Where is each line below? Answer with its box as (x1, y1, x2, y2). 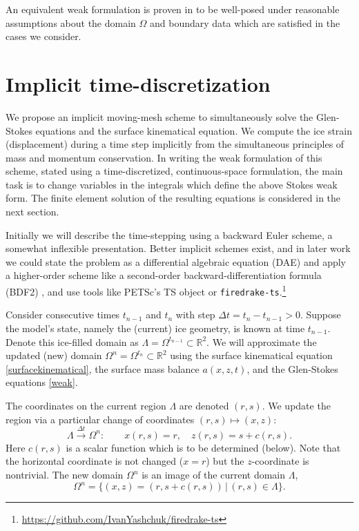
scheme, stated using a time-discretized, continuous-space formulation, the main (6, 164, 343, 178)
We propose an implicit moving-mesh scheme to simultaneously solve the (6, 109, 313, 124)
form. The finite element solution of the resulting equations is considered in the (6, 191, 341, 205)
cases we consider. (6, 29, 81, 44)
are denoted (179, 398, 229, 412)
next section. (6, 204, 59, 219)
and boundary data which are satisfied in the (150, 15, 340, 30)
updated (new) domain (6, 348, 102, 363)
